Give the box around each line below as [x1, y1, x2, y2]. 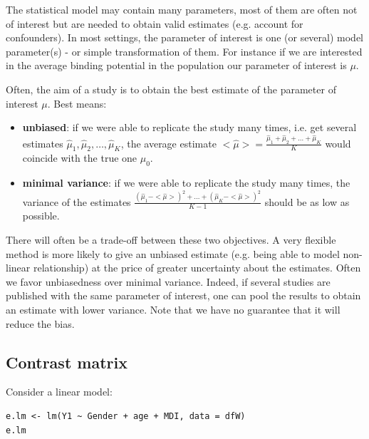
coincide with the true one [22, 150, 137, 165]
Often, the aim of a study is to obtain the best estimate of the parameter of [6, 81, 336, 96]
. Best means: [47, 95, 107, 110]
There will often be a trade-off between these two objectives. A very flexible [6, 232, 336, 247]
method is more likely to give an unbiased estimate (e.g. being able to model [6, 246, 340, 261]
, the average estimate [120, 135, 217, 150]
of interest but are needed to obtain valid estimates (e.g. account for [6, 16, 303, 31]
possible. [22, 208, 60, 223]
